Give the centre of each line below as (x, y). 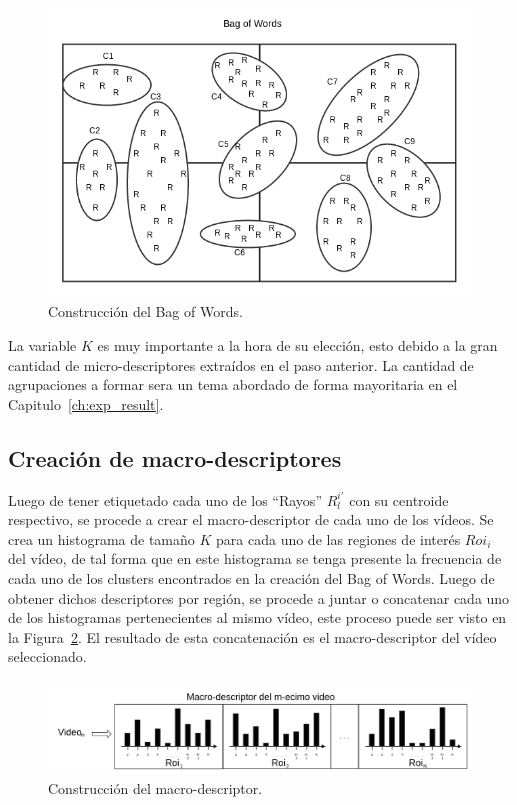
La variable (42, 345)
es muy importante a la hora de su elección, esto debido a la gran (297, 345)
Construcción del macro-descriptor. (155, 787)
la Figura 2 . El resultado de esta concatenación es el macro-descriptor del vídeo (252, 636)
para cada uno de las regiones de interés (338, 538)
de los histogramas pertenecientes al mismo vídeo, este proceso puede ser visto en (257, 617)
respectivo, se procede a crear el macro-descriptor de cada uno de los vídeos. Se (251, 519)
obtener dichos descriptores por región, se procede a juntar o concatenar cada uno (259, 597)
